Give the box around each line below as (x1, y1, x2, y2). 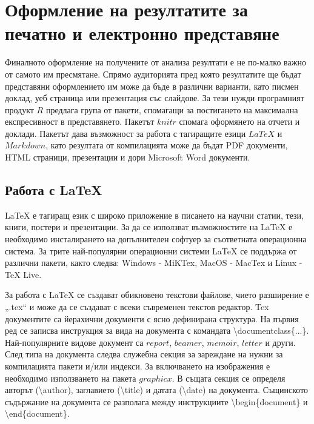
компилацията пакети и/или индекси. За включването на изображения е (5, 359, 270, 372)
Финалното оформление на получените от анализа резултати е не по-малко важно (5, 56, 306, 68)
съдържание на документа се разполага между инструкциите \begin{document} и (5, 395, 308, 408)
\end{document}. (5, 407, 70, 420)
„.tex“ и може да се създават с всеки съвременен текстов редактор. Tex (5, 300, 269, 313)
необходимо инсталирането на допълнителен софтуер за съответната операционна (5, 233, 307, 245)
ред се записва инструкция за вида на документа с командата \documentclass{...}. (5, 324, 309, 337)
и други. (265, 336, 296, 348)
